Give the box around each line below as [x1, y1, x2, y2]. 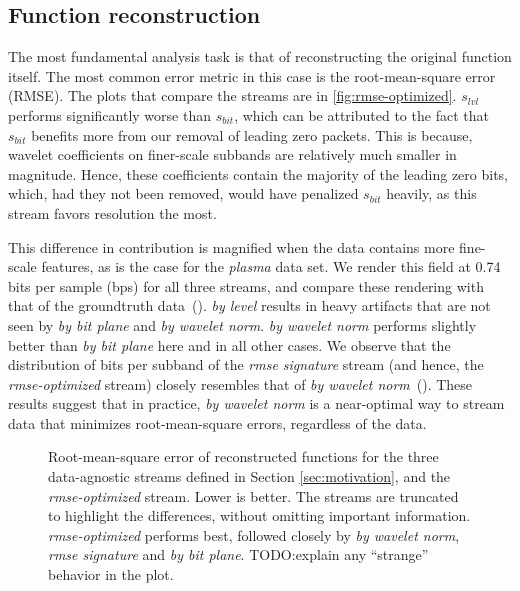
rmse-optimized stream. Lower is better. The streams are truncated [48, 485, 459, 506]
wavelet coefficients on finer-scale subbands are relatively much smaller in [8, 144, 457, 165]
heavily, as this [386, 183, 477, 204]
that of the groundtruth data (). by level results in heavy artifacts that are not [8, 295, 491, 316]
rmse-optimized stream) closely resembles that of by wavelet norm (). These [8, 373, 473, 394]
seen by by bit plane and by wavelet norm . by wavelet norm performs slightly [8, 314, 477, 335]
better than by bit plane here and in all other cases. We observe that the [8, 334, 451, 355]
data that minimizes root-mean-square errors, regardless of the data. [8, 412, 427, 433]
